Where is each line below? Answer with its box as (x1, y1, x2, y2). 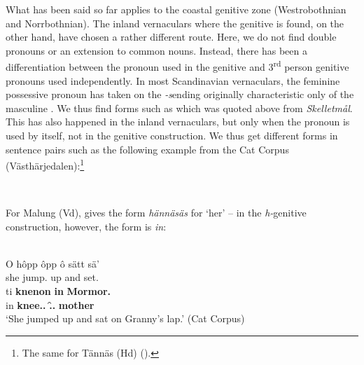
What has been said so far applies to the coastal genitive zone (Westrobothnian (6, 2, 346, 16)
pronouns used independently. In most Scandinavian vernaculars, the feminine (6, 73, 340, 88)
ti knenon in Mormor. (6, 284, 111, 298)
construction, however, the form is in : (6, 219, 167, 233)
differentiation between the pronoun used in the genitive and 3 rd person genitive (6, 57, 349, 74)
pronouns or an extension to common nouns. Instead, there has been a (6, 43, 308, 57)
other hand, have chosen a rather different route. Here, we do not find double (6, 29, 337, 44)
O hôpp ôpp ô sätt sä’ (6, 256, 99, 270)
